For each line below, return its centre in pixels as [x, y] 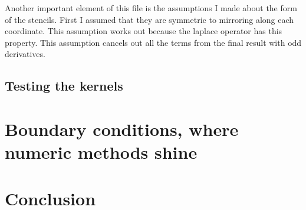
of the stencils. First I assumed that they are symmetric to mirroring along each [149, 19]
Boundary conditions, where [122, 129]
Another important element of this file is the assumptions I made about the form [151, 8]
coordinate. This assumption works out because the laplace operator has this [144, 31]
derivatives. [25, 54]
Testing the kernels [64, 86]
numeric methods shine [101, 152]
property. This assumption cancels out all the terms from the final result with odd [153, 42]
